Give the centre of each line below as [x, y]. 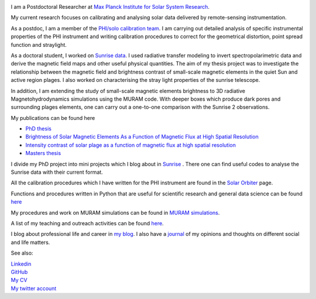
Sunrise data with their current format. [57, 172]
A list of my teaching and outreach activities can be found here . [87, 223]
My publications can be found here [53, 118]
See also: [22, 253]
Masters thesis [43, 153]
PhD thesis [39, 129]
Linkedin [21, 264]
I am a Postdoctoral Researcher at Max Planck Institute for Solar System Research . [110, 7]
